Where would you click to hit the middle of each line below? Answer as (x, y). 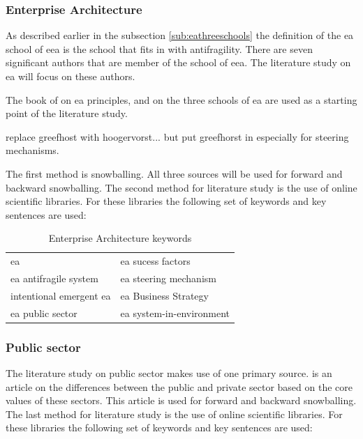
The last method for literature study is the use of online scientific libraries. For (174, 414)
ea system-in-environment (175, 313)
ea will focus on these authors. (71, 76)
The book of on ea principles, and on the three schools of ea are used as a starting (181, 99)
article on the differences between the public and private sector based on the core (179, 386)
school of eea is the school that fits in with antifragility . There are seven (159, 48)
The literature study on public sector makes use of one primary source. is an (169, 373)
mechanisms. (32, 150)
